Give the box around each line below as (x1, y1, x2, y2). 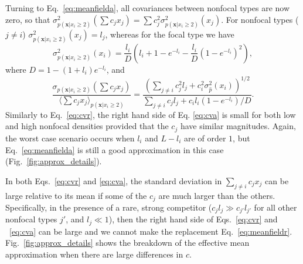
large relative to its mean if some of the (5, 189, 147, 201)
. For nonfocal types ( (221, 13, 299, 25)
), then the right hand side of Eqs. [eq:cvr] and (108, 213, 278, 225)
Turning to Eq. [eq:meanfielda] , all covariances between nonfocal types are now (5, 2, 290, 13)
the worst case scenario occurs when (5, 131, 135, 144)
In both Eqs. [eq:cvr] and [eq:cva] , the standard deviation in (5, 174, 222, 187)
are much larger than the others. (158, 189, 275, 201)
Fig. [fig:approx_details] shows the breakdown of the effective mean (5, 236, 250, 249)
